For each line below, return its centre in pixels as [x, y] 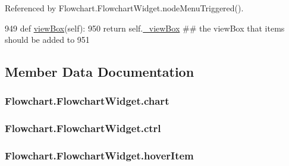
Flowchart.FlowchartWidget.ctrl [83, 128]
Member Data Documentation [100, 72]
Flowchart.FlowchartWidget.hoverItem [99, 156]
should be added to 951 [47, 40]
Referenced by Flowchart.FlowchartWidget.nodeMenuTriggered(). [124, 8]
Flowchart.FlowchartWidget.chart [87, 101]
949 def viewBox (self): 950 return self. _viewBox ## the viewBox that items [145, 28]
